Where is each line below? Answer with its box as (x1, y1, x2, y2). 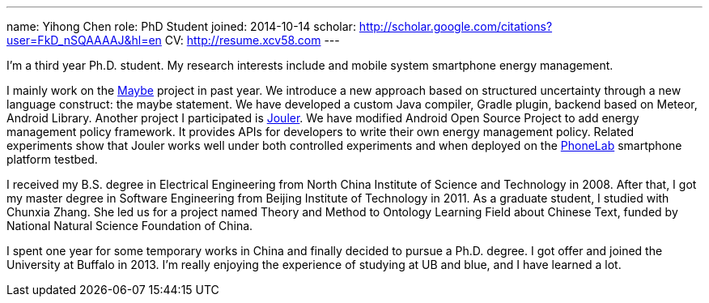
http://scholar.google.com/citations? (359, 19, 553, 33)
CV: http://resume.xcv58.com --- (164, 33, 340, 47)
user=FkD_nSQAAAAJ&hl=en (6, 33, 162, 47)
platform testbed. (6, 152, 98, 166)
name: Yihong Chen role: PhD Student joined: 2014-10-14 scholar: (6, 19, 356, 33)
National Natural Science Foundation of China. (6, 219, 253, 233)
